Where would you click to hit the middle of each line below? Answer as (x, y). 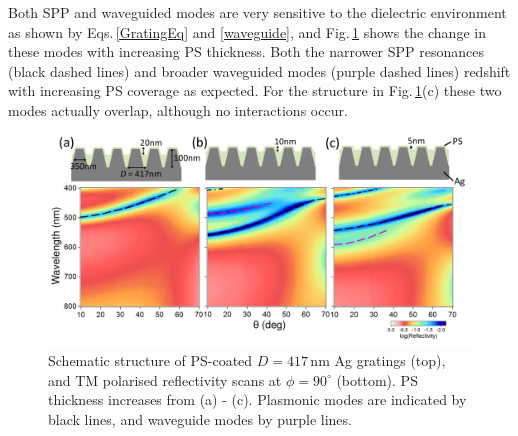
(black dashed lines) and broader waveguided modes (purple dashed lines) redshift (259, 70)
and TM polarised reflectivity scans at (165, 379)
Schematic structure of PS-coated (150, 360)
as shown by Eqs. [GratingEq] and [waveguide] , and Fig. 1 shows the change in (247, 31)
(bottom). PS (377, 379)
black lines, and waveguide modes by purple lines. (200, 418)
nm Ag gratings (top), (378, 360)
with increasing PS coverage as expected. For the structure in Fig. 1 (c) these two (255, 90)
